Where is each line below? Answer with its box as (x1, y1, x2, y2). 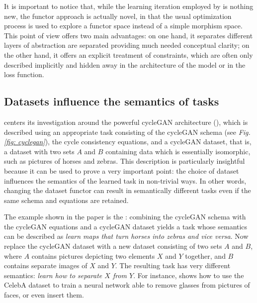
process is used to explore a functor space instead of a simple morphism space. (4, 20, 243, 31)
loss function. (4, 69, 44, 80)
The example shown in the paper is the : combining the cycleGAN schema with (4, 211, 246, 222)
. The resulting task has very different (115, 260, 231, 271)
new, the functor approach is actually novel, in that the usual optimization (4, 10, 232, 21)
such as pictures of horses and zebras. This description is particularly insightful (4, 156, 245, 166)
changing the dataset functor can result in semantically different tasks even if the (4, 185, 251, 196)
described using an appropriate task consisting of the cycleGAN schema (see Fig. (4, 126, 251, 137)
